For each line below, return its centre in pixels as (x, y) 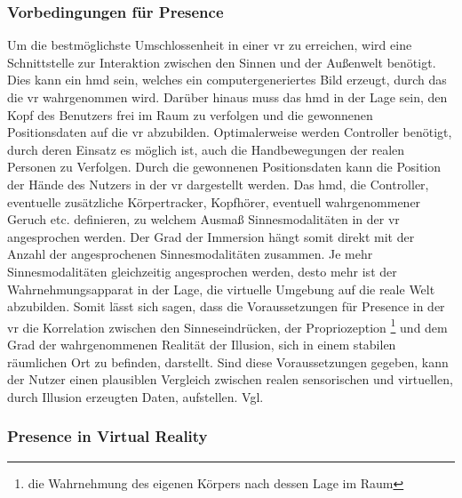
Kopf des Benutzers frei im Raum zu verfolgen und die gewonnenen (190, 114)
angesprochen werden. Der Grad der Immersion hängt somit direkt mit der (211, 236)
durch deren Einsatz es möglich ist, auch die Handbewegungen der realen (206, 149)
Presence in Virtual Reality (108, 436)
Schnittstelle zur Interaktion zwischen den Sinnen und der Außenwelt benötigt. (222, 62)
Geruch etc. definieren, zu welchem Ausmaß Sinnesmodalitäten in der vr (203, 219)
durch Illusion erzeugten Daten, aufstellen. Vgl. (135, 396)
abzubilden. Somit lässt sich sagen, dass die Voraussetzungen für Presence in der (226, 306)
